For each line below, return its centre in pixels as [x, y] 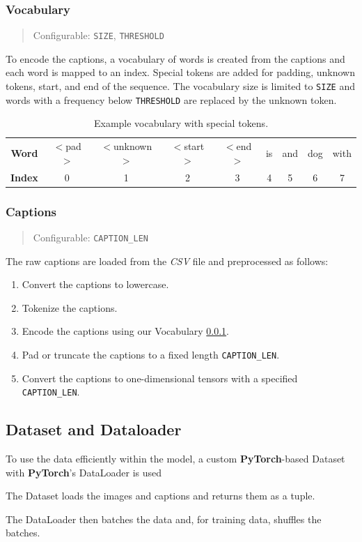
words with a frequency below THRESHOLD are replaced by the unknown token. [171, 99]
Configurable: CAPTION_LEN [90, 237]
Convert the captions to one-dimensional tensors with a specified [160, 378]
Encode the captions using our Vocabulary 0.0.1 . [126, 331]
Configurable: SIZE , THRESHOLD [99, 35]
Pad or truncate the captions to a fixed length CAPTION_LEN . [151, 354]
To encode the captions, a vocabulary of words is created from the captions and [175, 58]
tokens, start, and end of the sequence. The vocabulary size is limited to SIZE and [180, 86]
